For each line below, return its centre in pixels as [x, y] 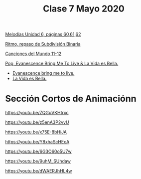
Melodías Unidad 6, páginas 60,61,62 [43, 34]
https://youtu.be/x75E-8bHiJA [36, 132]
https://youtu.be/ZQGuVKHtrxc [37, 113]
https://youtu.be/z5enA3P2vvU [37, 122]
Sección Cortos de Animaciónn [71, 99]
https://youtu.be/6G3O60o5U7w [38, 151]
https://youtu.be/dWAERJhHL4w [39, 171]
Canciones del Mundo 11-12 [33, 54]
